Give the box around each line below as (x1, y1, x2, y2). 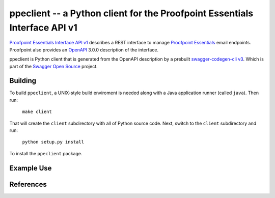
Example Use (9, 163, 52, 173)
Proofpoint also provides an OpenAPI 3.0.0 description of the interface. (9, 46, 159, 53)
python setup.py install (22, 139, 84, 145)
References (9, 180, 47, 188)
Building (9, 76, 37, 85)
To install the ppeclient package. (9, 150, 82, 156)
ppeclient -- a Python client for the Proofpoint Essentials (9, 8, 254, 19)
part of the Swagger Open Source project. (9, 63, 98, 69)
